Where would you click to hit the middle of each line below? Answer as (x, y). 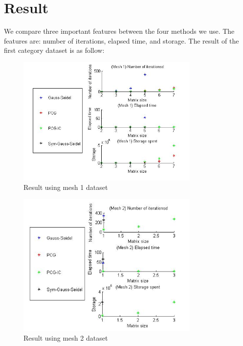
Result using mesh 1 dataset (66, 187)
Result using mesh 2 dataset (66, 337)
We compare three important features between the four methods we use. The (119, 31)
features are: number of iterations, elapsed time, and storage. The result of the (121, 40)
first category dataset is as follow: (54, 50)
